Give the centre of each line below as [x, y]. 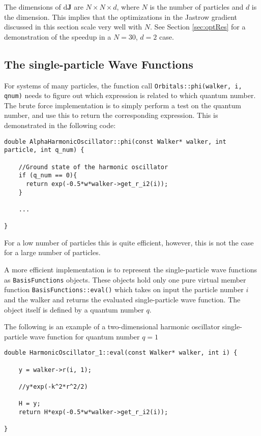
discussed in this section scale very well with [73, 27]
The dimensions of [33, 7]
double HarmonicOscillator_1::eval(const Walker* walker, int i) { [121, 353]
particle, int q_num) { [44, 150]
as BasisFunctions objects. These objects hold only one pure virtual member [125, 279]
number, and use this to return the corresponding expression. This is [111, 115]
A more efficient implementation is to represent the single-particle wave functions [131, 270]
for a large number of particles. [52, 252]
